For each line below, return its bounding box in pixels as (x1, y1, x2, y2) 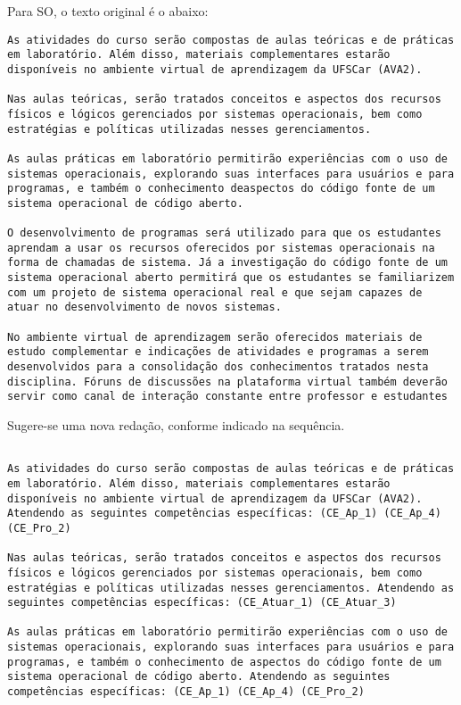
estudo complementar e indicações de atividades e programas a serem (7, 345, 429, 359)
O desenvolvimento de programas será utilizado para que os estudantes (7, 227, 441, 240)
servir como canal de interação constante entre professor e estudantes (7, 390, 448, 403)
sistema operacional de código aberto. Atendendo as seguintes (7, 670, 391, 684)
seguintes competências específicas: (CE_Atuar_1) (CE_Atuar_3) (7, 596, 397, 610)
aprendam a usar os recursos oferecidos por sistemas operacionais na (7, 241, 435, 254)
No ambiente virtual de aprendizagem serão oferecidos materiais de (7, 330, 423, 344)
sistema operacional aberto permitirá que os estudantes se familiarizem (7, 271, 455, 285)
